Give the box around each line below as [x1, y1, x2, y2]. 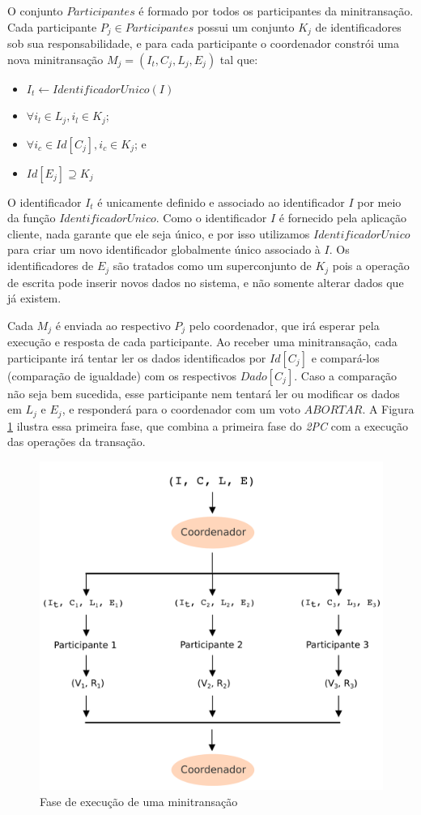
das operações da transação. [7, 433, 146, 450]
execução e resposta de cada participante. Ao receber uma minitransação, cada [7, 333, 398, 350]
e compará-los [311, 349, 380, 366]
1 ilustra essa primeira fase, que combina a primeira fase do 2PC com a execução [7, 417, 409, 434]
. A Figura [362, 401, 415, 418]
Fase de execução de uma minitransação [40, 792, 238, 809]
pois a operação [332, 257, 410, 274]
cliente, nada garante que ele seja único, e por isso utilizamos [7, 225, 310, 242]
